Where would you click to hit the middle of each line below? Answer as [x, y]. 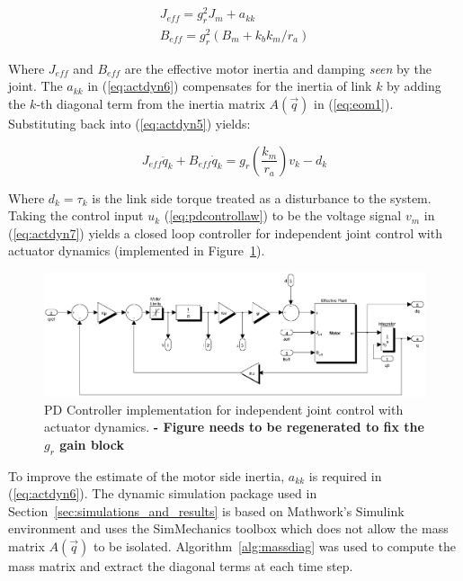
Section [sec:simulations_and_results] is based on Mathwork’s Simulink [206, 510]
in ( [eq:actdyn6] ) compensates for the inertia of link [230, 86]
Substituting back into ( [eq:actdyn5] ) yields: [129, 123]
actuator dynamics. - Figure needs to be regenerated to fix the [234, 427]
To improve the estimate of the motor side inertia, [147, 475]
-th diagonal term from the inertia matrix [151, 103]
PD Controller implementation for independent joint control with [224, 409]
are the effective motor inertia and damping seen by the [278, 68]
